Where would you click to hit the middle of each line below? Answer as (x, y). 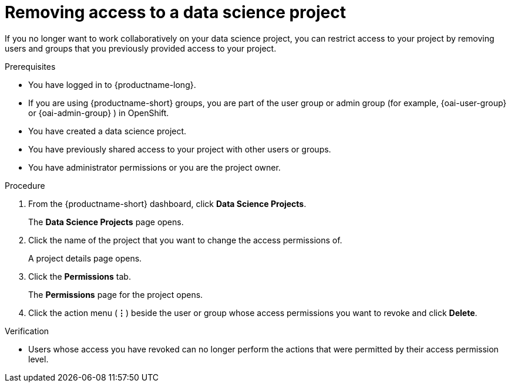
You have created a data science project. (107, 131)
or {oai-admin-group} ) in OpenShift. (99, 113)
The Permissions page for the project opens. (116, 294)
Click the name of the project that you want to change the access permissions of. (185, 240)
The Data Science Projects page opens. (106, 222)
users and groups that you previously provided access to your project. (141, 48)
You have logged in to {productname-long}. (112, 84)
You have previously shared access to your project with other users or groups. (180, 149)
